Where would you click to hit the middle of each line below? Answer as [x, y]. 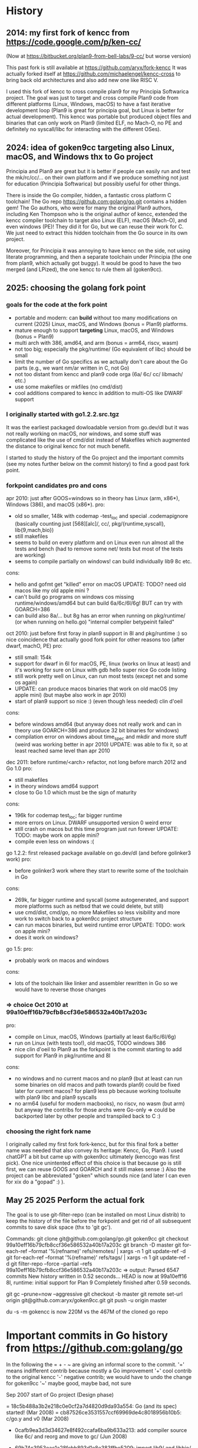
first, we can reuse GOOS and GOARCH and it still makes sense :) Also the [96, 1169]
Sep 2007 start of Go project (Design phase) [60, 1394]
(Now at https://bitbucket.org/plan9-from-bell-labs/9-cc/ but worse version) [99, 56]
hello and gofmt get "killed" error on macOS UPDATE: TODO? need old [100, 584]
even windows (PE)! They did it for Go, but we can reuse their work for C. [95, 226]
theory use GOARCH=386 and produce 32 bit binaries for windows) [97, 730]
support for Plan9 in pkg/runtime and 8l [62, 1055]
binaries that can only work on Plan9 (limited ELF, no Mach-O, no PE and [94, 123]
